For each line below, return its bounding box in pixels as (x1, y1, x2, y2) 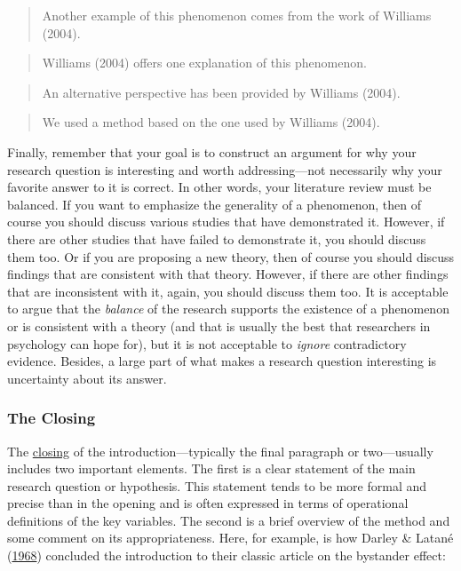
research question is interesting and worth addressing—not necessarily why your (7, 160, 442, 178)
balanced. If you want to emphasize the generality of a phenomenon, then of (7, 194, 422, 213)
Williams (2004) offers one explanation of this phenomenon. (42, 53, 367, 72)
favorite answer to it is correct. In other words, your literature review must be (7, 178, 432, 196)
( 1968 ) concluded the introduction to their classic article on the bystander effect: (7, 546, 446, 565)
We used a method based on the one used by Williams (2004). (42, 113, 380, 131)
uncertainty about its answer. (7, 369, 167, 387)
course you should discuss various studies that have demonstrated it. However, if (7, 212, 445, 231)
